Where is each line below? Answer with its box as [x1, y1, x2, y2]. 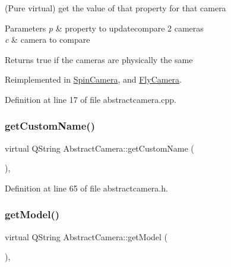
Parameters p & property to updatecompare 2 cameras [5, 21, 204, 34]
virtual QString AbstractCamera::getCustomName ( [5, 142, 194, 154]
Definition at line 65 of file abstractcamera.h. [5, 181, 168, 194]
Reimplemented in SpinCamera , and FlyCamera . [5, 73, 182, 86]
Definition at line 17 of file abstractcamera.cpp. [5, 93, 176, 105]
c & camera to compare [5, 33, 90, 46]
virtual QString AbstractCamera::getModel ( [5, 230, 168, 243]
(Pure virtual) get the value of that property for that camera [5, 2, 226, 14]
